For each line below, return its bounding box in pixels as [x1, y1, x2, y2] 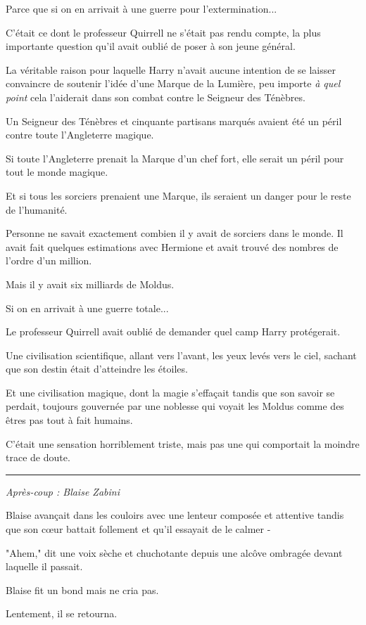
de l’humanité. [6, 202, 68, 217]
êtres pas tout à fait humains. [6, 413, 133, 427]
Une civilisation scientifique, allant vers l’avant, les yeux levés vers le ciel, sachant [6, 347, 357, 362]
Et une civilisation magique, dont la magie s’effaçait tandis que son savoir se [6, 385, 335, 399]
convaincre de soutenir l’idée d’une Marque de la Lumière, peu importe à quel [6, 76, 341, 91]
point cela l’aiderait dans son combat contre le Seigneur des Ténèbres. [6, 89, 305, 104]
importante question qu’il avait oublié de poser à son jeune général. [6, 39, 296, 53]
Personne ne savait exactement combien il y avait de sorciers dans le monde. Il [6, 226, 343, 240]
